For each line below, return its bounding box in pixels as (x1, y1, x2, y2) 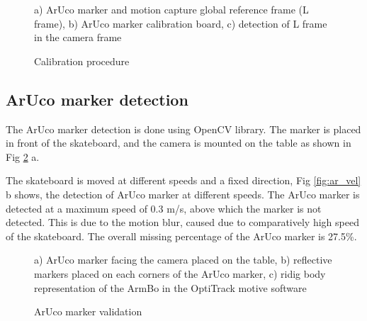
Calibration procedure (34, 53, 130, 68)
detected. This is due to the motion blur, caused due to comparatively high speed (6, 215, 359, 230)
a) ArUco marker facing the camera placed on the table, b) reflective (34, 252, 332, 267)
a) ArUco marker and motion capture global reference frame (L (34, 2, 309, 16)
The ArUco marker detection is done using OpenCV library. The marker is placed (6, 121, 361, 136)
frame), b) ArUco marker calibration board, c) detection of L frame (34, 16, 327, 30)
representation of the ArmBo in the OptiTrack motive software (34, 280, 307, 295)
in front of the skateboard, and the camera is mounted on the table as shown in (6, 135, 351, 150)
